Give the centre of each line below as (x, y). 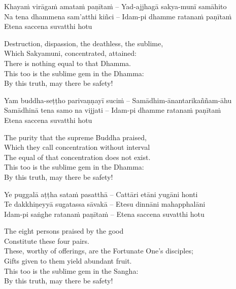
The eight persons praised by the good (64, 231)
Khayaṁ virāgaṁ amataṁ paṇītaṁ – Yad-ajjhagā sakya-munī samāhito (115, 6)
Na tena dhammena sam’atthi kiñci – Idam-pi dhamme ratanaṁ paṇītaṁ (118, 16)
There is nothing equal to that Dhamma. (68, 63)
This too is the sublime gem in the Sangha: (71, 270)
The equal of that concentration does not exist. (77, 157)
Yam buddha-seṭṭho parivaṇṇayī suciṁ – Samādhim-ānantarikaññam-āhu (118, 100)
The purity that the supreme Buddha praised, (75, 137)
